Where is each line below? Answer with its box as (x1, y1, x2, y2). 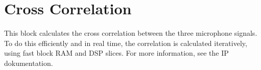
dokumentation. (4, 57, 53, 68)
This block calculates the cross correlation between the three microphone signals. (4, 28, 257, 38)
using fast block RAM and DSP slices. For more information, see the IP (4, 48, 229, 58)
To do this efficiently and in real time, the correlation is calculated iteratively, (4, 37, 247, 48)
